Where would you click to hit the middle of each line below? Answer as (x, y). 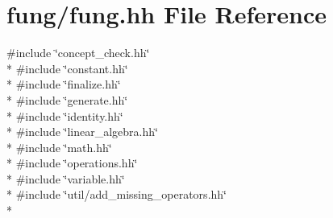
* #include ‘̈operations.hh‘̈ (72, 163)
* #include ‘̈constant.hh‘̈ (67, 68)
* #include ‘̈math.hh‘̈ (59, 147)
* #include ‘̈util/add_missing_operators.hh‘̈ (117, 194)
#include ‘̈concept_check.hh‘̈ (78, 53)
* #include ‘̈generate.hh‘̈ (67, 99)
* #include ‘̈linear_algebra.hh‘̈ (82, 132)
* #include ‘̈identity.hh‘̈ (65, 115)
